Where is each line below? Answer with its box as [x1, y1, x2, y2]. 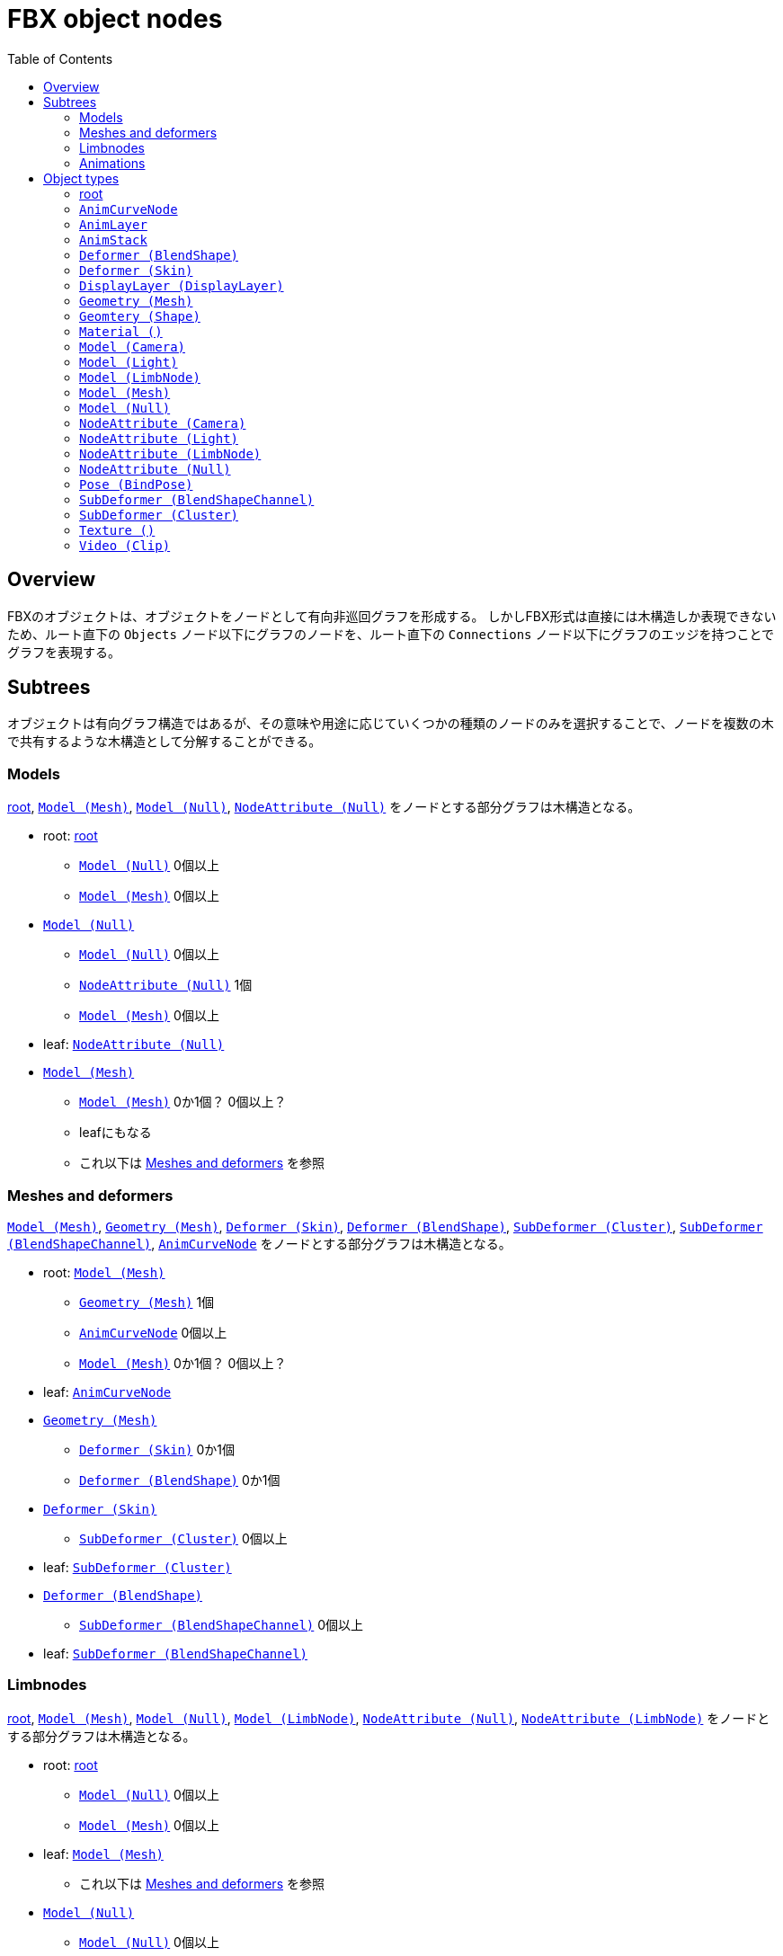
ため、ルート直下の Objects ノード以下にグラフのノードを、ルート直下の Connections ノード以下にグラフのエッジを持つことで [7, 626, 775, 642]
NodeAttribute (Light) [79, 431, 239, 446]
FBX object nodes [7, 4, 223, 34]
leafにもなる [79, 1125, 152, 1141]
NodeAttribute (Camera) [79, 415, 246, 431]
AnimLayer [79, 217, 147, 232]
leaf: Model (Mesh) [43, 1845, 164, 1862]
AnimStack [79, 232, 147, 247]
